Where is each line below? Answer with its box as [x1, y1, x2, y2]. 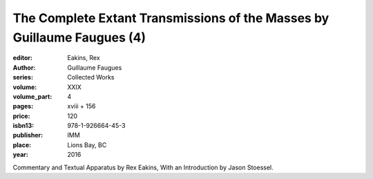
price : [12, 111, 30, 120]
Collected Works [67, 73, 115, 82]
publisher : [12, 131, 44, 140]
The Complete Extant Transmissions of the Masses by [12, 10, 329, 26]
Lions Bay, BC [67, 140, 107, 149]
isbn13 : [12, 122, 35, 130]
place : [12, 140, 32, 149]
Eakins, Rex [67, 54, 100, 62]
